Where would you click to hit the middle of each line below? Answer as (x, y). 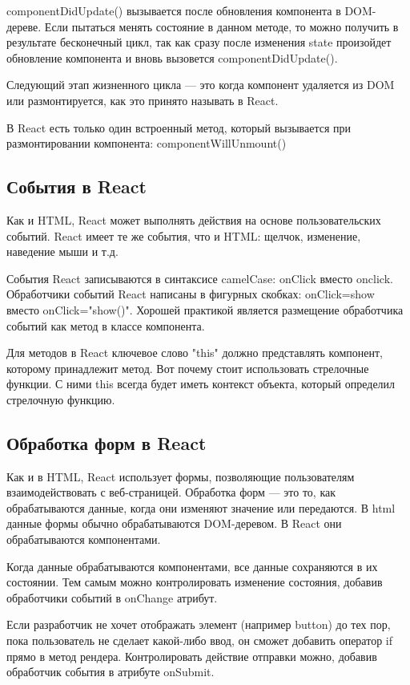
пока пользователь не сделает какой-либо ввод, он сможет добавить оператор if (199, 640)
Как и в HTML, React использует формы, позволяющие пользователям (181, 476)
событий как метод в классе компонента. (106, 325)
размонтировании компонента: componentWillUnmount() (147, 143)
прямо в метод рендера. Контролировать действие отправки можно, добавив (192, 656)
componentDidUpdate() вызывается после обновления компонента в (174, 10)
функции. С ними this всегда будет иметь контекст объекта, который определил (201, 384)
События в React (76, 186)
